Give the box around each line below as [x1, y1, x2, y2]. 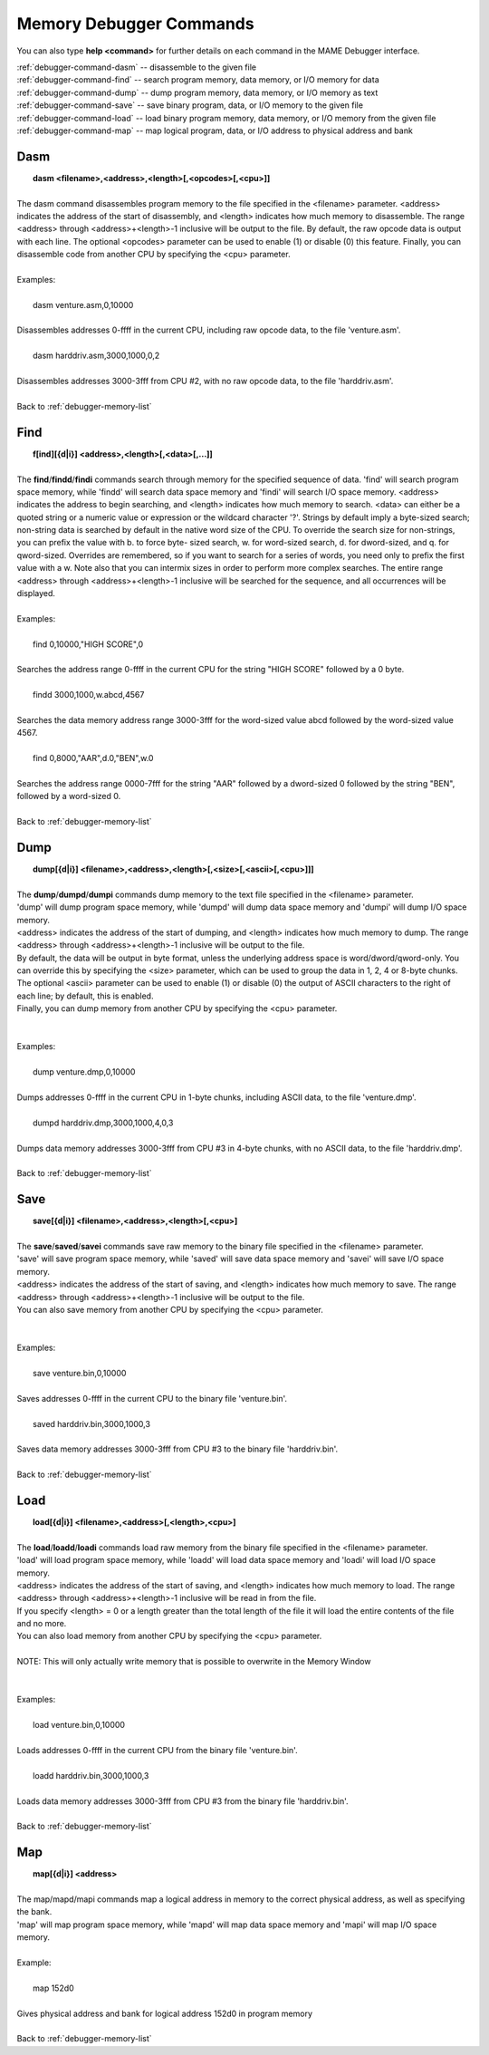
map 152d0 [33, 1983, 74, 1993]
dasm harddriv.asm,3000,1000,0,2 [33, 350, 160, 362]
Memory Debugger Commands [16, 14, 254, 34]
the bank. [16, 1906, 53, 1917]
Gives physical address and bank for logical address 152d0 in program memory [16, 2008, 312, 2019]
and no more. [16, 1618, 67, 1629]
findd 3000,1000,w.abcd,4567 [33, 690, 145, 700]
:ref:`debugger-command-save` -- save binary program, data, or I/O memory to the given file [16, 100, 364, 111]
